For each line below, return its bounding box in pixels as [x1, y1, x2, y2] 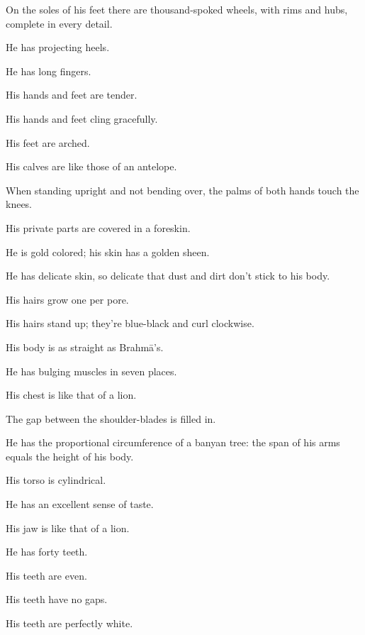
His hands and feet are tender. [6, 87, 137, 102]
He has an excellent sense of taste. [6, 497, 154, 512]
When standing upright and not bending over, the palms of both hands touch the [6, 182, 359, 197]
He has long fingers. [6, 63, 91, 78]
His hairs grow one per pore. [6, 292, 129, 307]
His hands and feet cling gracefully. [6, 111, 158, 126]
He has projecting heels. [6, 40, 110, 55]
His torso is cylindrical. [6, 473, 106, 487]
